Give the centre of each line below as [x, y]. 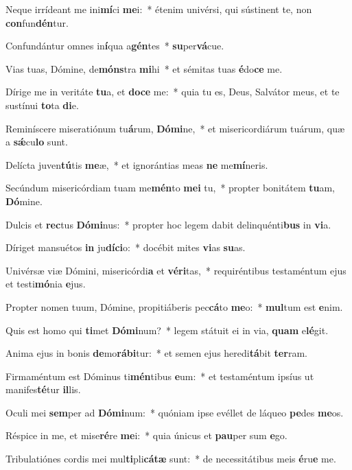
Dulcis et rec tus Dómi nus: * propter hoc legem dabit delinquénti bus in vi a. [168, 224]
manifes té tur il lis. [43, 389]
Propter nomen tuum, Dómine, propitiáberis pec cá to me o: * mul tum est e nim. [174, 306]
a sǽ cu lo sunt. [37, 142]
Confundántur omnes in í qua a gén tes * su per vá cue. [115, 46]
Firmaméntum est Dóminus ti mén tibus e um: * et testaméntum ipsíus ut [160, 376]
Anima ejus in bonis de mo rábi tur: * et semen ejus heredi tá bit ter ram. [156, 353]
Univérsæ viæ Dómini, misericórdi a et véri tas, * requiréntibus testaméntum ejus [176, 270]
